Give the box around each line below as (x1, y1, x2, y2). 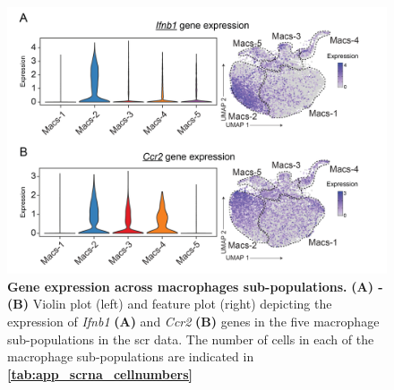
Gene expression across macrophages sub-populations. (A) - (7, 276, 383, 295)
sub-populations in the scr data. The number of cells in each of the (7, 329, 374, 348)
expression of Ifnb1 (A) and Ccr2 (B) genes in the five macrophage (7, 311, 380, 330)
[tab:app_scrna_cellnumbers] (7, 364, 193, 383)
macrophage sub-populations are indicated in (7, 347, 254, 366)
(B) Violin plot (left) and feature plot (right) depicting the (7, 294, 332, 313)
